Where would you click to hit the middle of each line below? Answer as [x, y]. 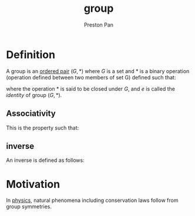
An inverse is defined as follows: [45, 160]
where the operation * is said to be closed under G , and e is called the [90, 89]
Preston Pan [99, 25]
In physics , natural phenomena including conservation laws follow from [92, 200]
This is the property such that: [43, 128]
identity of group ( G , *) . [34, 95]
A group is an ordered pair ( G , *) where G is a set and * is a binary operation [98, 71]
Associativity [31, 114]
